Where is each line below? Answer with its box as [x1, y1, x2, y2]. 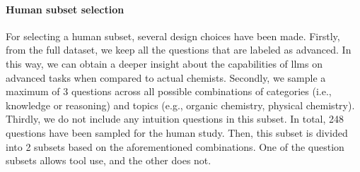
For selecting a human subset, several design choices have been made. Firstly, [6, 28, 340, 43]
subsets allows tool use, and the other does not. [6, 153, 211, 168]
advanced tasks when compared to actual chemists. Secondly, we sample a [6, 70, 326, 85]
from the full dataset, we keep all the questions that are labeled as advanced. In [6, 42, 352, 57]
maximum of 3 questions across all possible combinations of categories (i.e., [6, 84, 332, 99]
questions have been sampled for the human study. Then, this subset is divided [6, 125, 348, 140]
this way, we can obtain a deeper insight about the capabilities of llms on [6, 56, 323, 70]
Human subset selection [6, 1, 124, 16]
